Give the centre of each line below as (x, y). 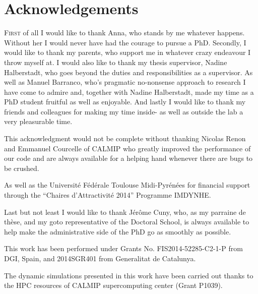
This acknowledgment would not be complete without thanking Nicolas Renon (125, 138)
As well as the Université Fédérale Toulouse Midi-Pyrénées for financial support (127, 185)
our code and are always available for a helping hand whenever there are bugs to (128, 158)
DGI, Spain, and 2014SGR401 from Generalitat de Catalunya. (100, 258)
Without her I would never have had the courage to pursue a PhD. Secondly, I (125, 42)
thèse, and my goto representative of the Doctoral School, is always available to (127, 222)
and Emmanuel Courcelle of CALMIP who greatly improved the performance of (127, 148)
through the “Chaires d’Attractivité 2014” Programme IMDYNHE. (108, 195)
